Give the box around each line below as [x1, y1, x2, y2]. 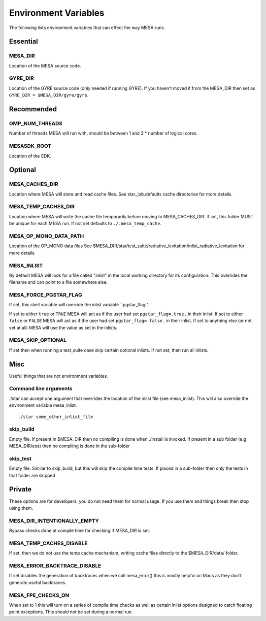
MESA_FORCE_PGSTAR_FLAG [9, 292, 82, 298]
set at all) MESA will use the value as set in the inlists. [9, 325, 118, 330]
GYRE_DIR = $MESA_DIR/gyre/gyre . [9, 92, 89, 98]
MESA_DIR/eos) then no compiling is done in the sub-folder [9, 443, 130, 449]
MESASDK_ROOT [9, 143, 52, 150]
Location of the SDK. [9, 153, 51, 159]
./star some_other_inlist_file [18, 414, 94, 420]
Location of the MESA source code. [9, 63, 81, 68]
